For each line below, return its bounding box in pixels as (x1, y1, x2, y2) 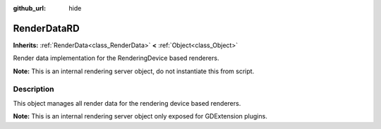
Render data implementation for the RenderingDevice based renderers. (13, 54, 219, 63)
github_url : (13, 4, 46, 12)
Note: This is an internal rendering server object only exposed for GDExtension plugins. (13, 112, 267, 121)
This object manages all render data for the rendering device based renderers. (13, 99, 241, 107)
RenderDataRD (13, 22, 80, 35)
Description (13, 85, 54, 94)
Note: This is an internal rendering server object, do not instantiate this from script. (13, 67, 255, 75)
